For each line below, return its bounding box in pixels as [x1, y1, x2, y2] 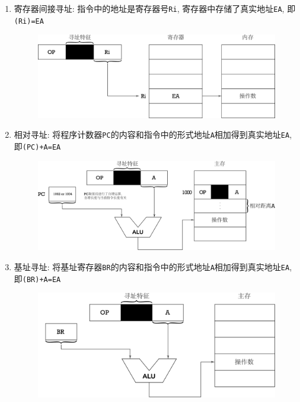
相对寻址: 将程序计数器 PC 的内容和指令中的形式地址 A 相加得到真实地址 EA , [14, 128, 292, 141]
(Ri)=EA [14, 17, 44, 26]
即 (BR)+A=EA [14, 272, 61, 284]
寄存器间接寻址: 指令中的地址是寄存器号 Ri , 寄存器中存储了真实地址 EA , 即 [14, 2, 296, 14]
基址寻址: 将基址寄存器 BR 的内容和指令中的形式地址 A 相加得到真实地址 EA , [14, 260, 292, 273]
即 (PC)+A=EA [14, 140, 61, 152]
